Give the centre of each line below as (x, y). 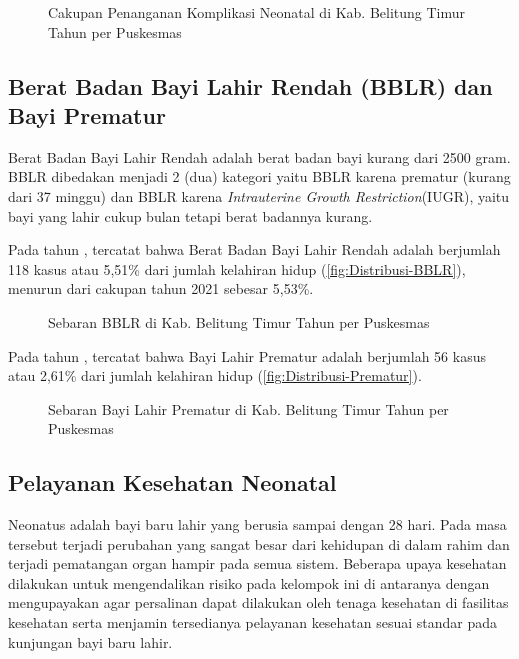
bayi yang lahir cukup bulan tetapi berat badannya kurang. (190, 215)
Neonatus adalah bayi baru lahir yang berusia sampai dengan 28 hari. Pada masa (257, 524)
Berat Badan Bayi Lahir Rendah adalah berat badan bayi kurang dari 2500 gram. (259, 156)
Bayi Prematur (87, 114)
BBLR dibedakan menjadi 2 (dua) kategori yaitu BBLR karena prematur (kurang (259, 176)
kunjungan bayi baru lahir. (90, 641)
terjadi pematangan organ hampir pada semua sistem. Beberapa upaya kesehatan (257, 563)
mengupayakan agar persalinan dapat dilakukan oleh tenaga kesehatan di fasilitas (258, 602)
